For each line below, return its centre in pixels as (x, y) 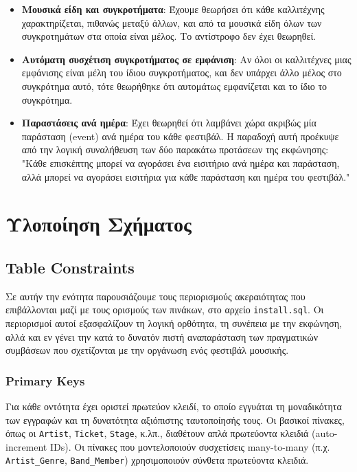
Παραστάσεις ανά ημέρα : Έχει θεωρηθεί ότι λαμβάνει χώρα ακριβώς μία (169, 123)
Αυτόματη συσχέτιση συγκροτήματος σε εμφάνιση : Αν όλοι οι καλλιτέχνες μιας (186, 59)
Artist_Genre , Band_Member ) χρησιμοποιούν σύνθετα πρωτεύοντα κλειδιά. (157, 460)
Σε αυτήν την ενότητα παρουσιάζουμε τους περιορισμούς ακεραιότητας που (156, 296)
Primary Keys (45, 380)
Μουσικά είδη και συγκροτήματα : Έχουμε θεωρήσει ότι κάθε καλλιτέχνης (173, 9)
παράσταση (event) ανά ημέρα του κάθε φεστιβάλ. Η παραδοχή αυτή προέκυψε (180, 136)
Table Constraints (70, 267)
